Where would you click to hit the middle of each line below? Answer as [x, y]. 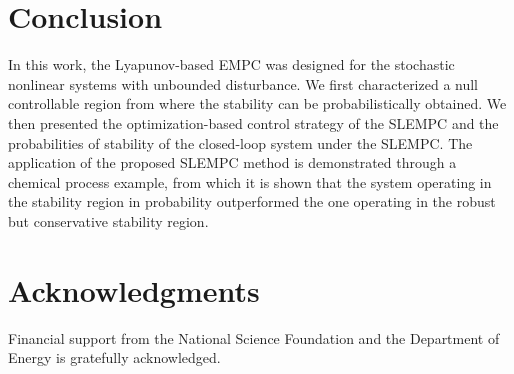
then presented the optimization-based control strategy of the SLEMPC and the [253, 122]
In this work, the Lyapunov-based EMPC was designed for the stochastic [231, 64]
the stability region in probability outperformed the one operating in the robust [252, 201]
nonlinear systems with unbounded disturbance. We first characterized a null [243, 83]
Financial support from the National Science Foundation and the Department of [254, 337]
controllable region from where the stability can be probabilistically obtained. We [257, 103]
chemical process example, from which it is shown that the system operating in [250, 181]
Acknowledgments [134, 289]
